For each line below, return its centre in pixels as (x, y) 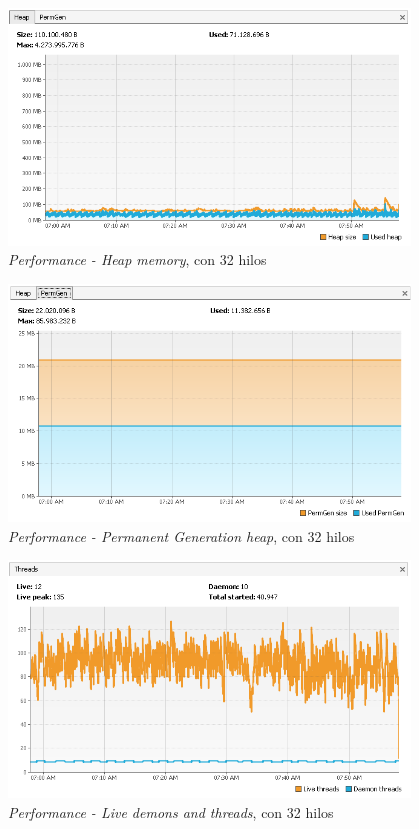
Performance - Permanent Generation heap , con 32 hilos (181, 535)
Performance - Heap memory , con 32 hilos (137, 259)
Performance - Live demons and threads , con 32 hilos (171, 811)
